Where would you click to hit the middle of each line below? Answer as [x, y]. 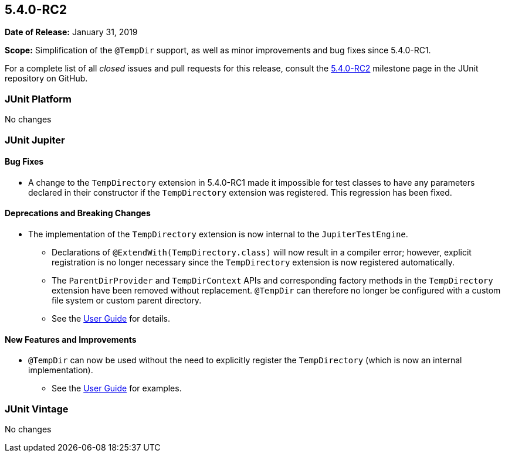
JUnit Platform [38, 99]
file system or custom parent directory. [127, 300]
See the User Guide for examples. [117, 388]
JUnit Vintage [37, 409]
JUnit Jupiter [35, 140]
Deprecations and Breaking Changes [78, 213]
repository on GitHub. [46, 79]
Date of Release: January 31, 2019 [71, 32]
